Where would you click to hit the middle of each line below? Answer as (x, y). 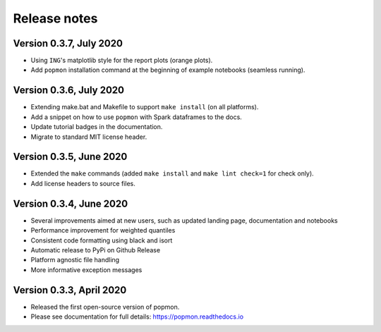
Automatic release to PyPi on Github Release (96, 250)
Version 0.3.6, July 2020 (69, 91)
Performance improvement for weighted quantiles (103, 230)
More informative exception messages (86, 270)
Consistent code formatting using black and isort (102, 240)
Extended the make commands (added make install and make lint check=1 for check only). (172, 173)
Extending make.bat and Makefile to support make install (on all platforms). (145, 107)
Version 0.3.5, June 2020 (70, 157)
